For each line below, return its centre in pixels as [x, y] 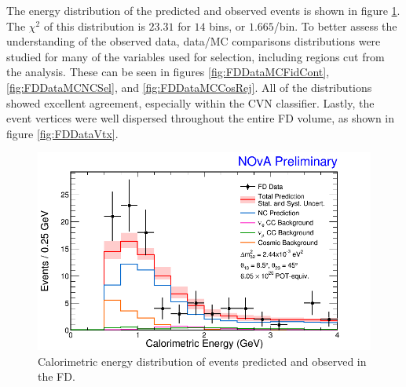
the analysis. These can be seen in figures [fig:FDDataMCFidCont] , [168, 72]
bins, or [227, 26]
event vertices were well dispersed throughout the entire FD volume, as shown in [201, 118]
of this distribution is [94, 26]
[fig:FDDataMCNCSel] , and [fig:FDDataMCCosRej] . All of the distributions [189, 87]
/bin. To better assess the [335, 26]
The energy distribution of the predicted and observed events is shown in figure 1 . [203, 10]
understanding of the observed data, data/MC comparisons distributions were [194, 41]
